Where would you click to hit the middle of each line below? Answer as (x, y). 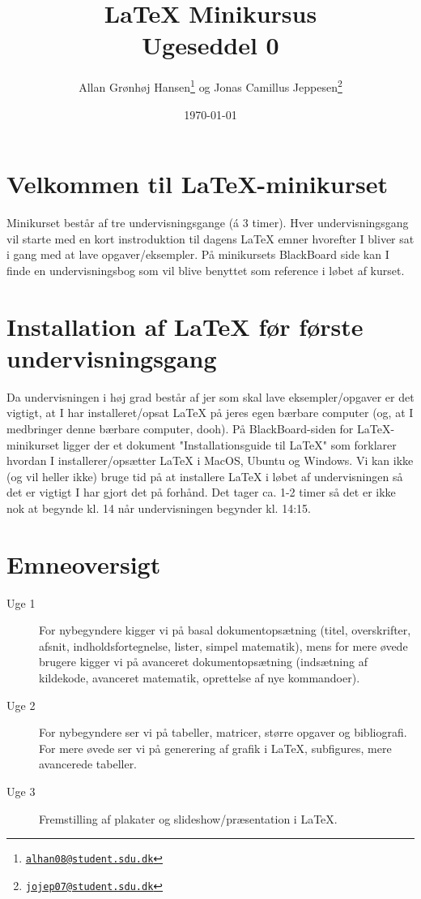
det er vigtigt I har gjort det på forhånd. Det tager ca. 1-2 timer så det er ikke (201, 492)
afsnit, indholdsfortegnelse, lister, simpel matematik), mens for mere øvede (223, 645)
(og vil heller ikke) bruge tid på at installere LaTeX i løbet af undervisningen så (205, 476)
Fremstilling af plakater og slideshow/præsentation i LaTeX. (188, 818)
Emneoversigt (84, 563)
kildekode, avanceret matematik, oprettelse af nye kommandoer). (200, 678)
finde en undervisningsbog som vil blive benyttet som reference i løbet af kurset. (206, 270)
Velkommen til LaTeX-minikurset (197, 184)
